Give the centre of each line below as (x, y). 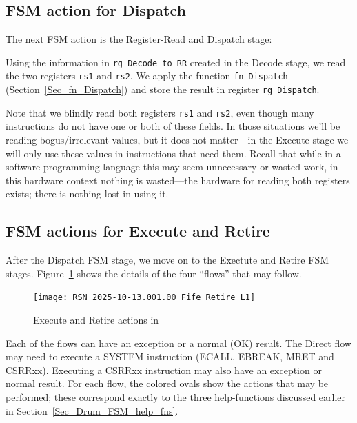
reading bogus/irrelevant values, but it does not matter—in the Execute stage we (177, 140)
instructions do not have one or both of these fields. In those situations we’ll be (173, 126)
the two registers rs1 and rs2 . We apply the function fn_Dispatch (147, 76)
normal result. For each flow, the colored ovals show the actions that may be (167, 383)
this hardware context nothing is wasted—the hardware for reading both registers (178, 180)
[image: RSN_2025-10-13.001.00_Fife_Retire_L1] (144, 298)
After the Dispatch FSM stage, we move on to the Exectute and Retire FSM (167, 260)
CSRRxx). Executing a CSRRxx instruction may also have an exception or (164, 370)
